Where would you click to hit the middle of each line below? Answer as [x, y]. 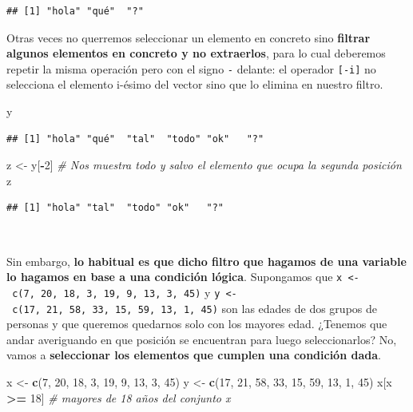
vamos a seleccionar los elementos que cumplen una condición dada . [194, 355]
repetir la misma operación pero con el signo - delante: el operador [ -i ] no [191, 68]
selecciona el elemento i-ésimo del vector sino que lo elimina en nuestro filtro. [195, 84]
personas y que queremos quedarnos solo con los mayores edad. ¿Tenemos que [197, 324]
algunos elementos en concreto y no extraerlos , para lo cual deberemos [196, 53]
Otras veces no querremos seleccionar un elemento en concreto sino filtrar [189, 37]
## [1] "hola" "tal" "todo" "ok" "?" [115, 208]
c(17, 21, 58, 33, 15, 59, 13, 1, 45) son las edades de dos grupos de [195, 308]
